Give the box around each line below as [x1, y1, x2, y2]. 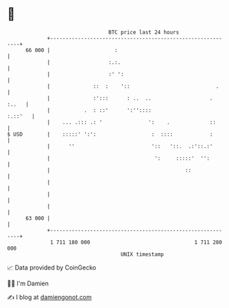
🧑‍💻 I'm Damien [7, 279, 49, 287]
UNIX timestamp [120, 250, 165, 258]
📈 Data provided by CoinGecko [7, 263, 97, 272]
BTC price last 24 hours [108, 29, 180, 36]
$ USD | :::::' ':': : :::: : [7, 130, 213, 138]
